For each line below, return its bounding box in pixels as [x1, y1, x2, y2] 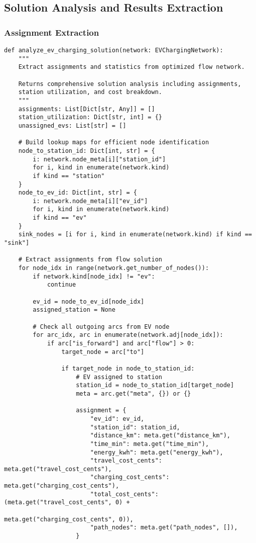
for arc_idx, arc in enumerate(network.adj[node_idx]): [33, 331, 223, 339]
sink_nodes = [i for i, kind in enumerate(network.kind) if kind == [18, 231, 252, 238]
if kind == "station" [33, 172, 105, 179]
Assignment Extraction [4, 26, 99, 38]
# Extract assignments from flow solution [18, 256, 162, 263]
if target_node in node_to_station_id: [61, 365, 195, 372]
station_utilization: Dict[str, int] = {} [18, 114, 162, 121]
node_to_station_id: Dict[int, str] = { [18, 147, 155, 154]
